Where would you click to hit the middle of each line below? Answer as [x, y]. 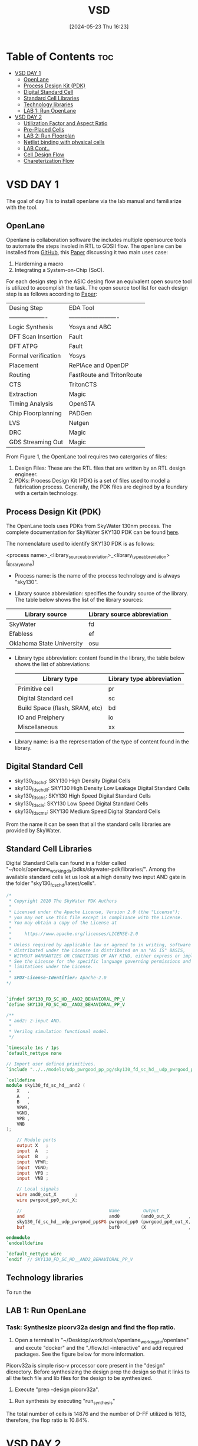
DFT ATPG [24, 346]
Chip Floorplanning [35, 414]
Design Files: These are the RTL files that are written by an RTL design [100, 468]
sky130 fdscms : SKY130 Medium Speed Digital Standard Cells [88, 812]
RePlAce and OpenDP [99, 365]
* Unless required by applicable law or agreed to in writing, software [100, 945]
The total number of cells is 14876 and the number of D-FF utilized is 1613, [96, 1414]
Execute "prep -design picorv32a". [57, 1389]
